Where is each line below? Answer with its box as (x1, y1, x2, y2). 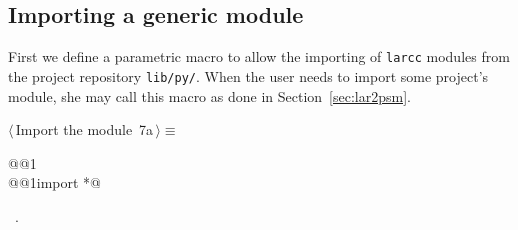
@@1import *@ (8, 172, 102, 193)
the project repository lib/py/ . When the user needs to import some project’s (8, 65, 489, 86)
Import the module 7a (15, 119, 154, 140)
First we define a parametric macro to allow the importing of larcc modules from (8, 46, 510, 67)
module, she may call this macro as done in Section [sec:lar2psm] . (8, 85, 411, 106)
